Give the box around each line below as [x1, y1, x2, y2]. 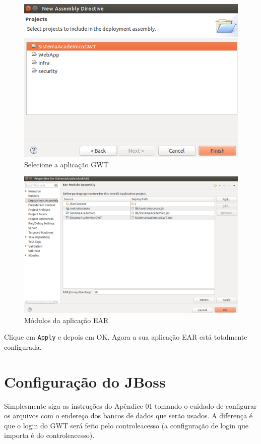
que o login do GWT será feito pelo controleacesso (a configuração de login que [4, 420, 248, 430]
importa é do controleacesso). [4, 430, 95, 440]
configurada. [4, 341, 42, 352]
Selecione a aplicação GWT [24, 159, 109, 169]
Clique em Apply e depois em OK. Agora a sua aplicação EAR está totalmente [4, 332, 247, 342]
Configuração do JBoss [4, 371, 166, 392]
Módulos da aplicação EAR [24, 314, 109, 325]
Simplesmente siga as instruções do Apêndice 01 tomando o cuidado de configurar [4, 400, 257, 411]
